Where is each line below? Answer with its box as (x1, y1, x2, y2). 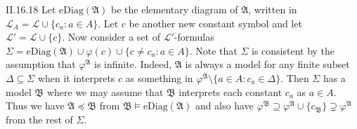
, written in (248, 2, 297, 16)
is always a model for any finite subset (185, 57, 350, 72)
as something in (125, 70, 193, 85)
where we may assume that (46, 84, 164, 99)
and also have (195, 98, 254, 113)
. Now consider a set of (62, 29, 160, 44)
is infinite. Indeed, (94, 57, 172, 72)
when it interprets (37, 70, 115, 85)
